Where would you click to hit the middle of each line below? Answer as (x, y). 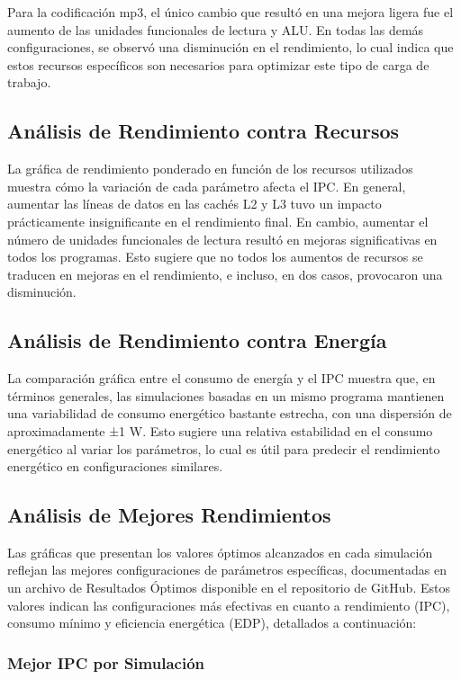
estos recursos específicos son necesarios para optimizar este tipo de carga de (218, 64)
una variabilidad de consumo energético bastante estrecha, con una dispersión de (230, 413)
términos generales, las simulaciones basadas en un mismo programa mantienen (226, 395)
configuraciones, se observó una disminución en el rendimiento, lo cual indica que (230, 47)
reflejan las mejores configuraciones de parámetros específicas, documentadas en (227, 570)
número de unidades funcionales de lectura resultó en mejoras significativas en (222, 239)
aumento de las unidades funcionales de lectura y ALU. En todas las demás (216, 29)
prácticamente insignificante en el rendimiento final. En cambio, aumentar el (218, 221)
